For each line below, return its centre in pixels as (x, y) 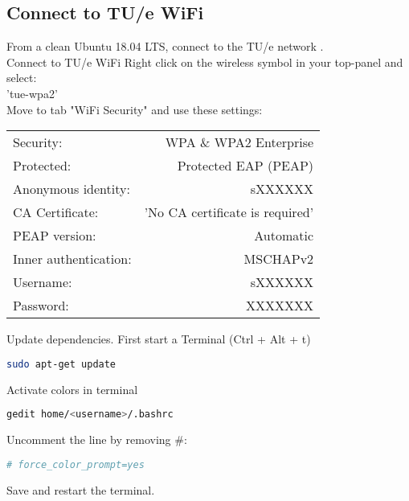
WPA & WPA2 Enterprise (239, 142)
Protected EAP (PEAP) (245, 166)
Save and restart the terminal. (81, 489)
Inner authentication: (72, 259)
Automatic (284, 236)
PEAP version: (55, 236)
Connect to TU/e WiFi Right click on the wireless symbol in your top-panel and (205, 62)
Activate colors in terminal (72, 389)
